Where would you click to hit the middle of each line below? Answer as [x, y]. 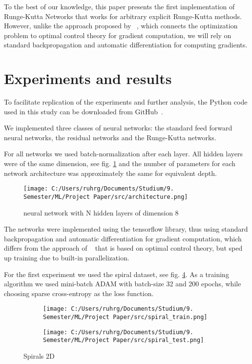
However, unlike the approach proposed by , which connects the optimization [121, 26]
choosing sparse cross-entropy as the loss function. [79, 293]
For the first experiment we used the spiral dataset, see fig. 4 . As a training [116, 274]
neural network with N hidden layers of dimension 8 [101, 212]
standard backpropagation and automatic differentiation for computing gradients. [126, 45]
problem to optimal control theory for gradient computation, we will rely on [118, 35]
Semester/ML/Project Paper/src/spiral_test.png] [124, 340]
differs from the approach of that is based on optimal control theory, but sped [123, 248]
